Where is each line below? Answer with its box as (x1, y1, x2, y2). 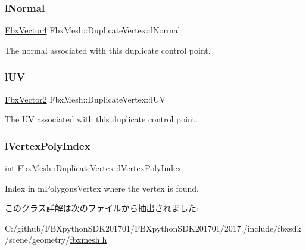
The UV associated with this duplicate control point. (5, 113, 198, 125)
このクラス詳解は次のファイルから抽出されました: (5, 202, 199, 214)
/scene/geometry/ (5, 233, 70, 246)
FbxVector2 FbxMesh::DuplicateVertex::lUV (5, 92, 166, 105)
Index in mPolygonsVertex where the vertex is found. (5, 181, 199, 194)
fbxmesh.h (70, 233, 107, 246)
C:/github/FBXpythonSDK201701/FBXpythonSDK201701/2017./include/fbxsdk (5, 221, 301, 234)
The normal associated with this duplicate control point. (5, 44, 211, 56)
